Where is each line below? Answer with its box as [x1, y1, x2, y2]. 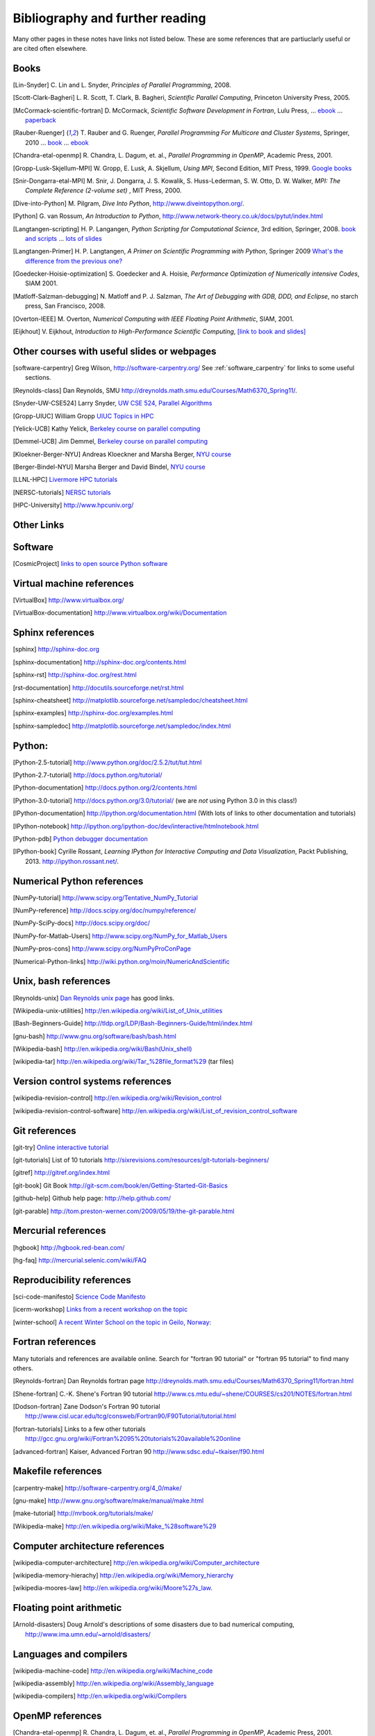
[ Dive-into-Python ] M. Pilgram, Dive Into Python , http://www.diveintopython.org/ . [12, 199, 244, 208]
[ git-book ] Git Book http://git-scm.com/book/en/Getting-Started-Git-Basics [12, 1181, 228, 1190]
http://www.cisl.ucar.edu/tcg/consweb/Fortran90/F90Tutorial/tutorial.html [25, 1412, 236, 1420]
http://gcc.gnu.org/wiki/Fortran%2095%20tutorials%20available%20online [25, 1435, 241, 1443]
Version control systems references [12, 1076, 172, 1087]
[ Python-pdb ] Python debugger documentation [12, 834, 149, 843]
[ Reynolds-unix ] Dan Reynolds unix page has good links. [12, 994, 175, 1002]
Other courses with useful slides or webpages [12, 345, 217, 357]
